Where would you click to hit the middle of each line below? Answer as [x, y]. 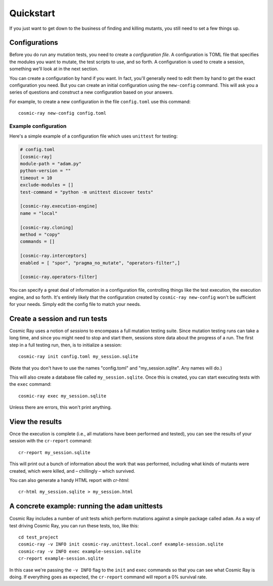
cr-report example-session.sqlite [61, 558]
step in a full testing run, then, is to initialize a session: [65, 345]
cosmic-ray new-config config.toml [62, 113]
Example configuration [38, 126]
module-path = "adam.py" [51, 164]
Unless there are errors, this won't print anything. [61, 408]
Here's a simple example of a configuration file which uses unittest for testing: [94, 136]
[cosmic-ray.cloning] [47, 227]
